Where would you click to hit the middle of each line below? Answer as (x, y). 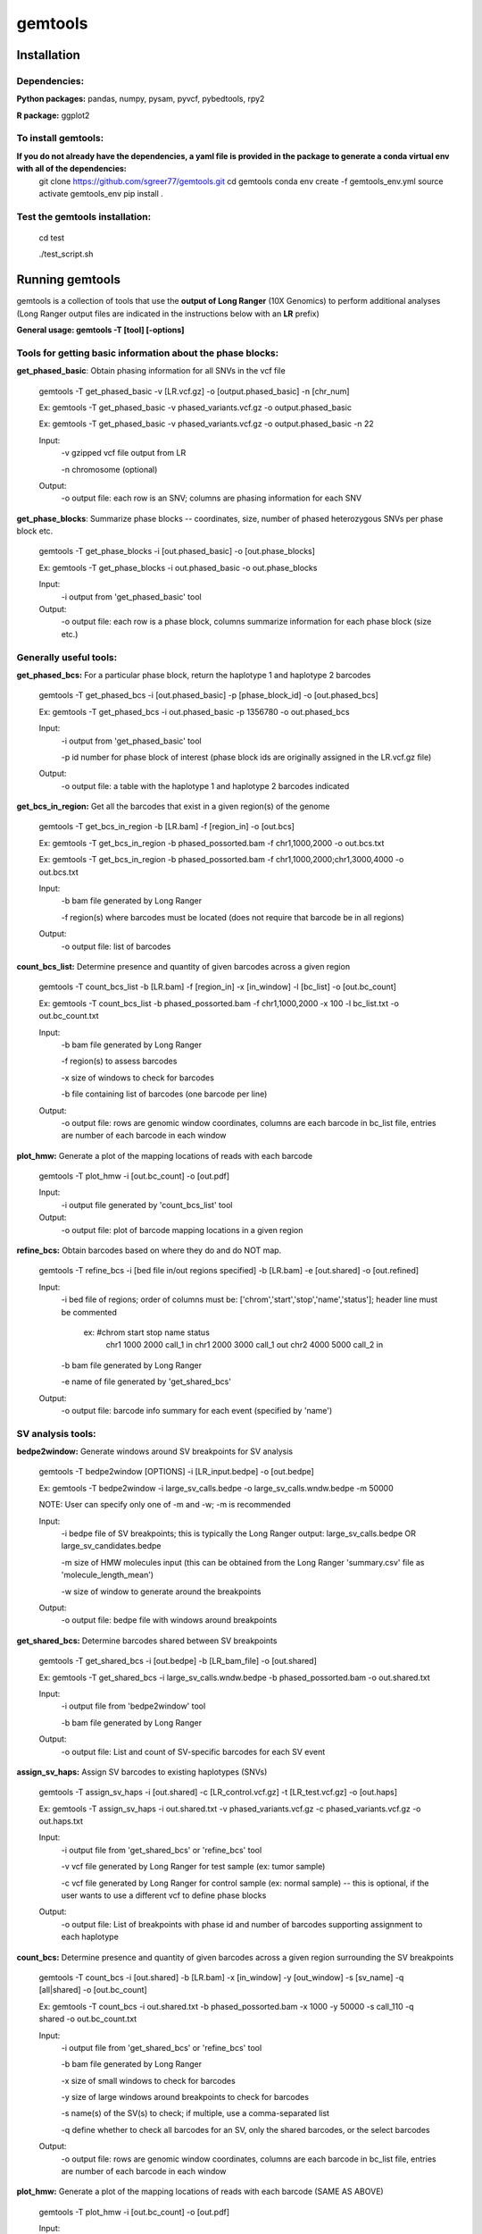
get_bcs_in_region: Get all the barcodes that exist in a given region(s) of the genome (173, 806)
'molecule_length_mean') (108, 1575)
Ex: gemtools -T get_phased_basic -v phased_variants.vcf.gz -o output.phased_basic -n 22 (206, 424)
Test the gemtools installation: (84, 216)
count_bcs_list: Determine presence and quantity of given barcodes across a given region (183, 966)
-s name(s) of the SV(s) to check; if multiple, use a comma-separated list (195, 2113)
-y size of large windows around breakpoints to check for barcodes (185, 2097)
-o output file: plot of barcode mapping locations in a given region (182, 1230)
